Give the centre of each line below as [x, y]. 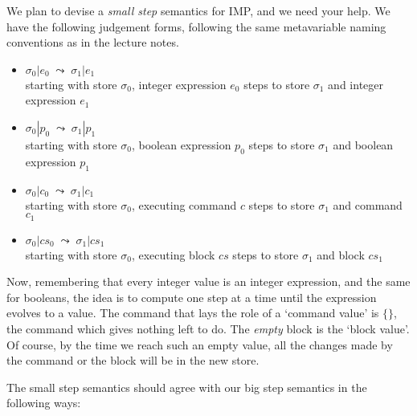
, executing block [173, 254]
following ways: [44, 403]
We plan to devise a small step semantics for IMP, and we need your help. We [198, 10]
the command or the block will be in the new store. [133, 360]
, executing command [184, 204]
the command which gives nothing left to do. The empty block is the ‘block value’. [208, 328]
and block [341, 254]
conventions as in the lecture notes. [93, 42]
